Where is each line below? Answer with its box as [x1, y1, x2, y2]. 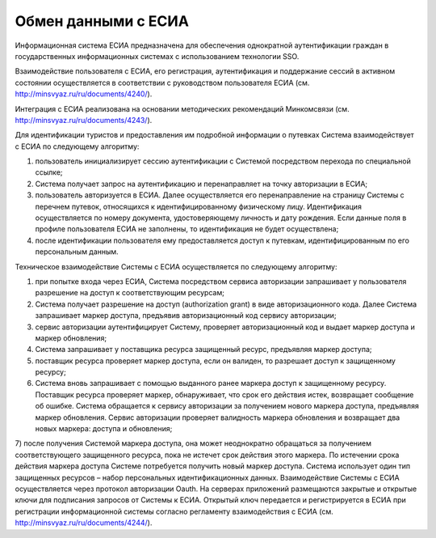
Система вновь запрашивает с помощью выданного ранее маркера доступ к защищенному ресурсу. [35, 379, 387, 388]
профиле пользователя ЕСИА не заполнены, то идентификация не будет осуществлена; [35, 224, 339, 234]
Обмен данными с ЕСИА [15, 12, 190, 30]
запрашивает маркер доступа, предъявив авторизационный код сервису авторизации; [35, 311, 337, 320]
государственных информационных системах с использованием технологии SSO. [15, 51, 300, 61]
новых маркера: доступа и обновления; [35, 424, 173, 434]
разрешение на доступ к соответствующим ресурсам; [35, 288, 225, 298]
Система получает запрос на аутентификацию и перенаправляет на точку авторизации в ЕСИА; [35, 179, 368, 189]
